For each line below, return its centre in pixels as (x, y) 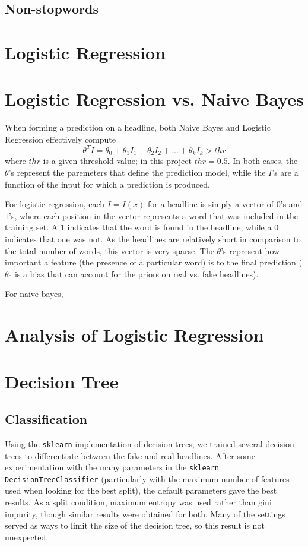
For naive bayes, (34, 294)
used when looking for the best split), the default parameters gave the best (141, 490)
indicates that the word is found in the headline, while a (169, 227)
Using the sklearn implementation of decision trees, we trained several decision (150, 443)
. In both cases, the (263, 161)
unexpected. (27, 537)
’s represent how (250, 250)
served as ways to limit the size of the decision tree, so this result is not (135, 525)
